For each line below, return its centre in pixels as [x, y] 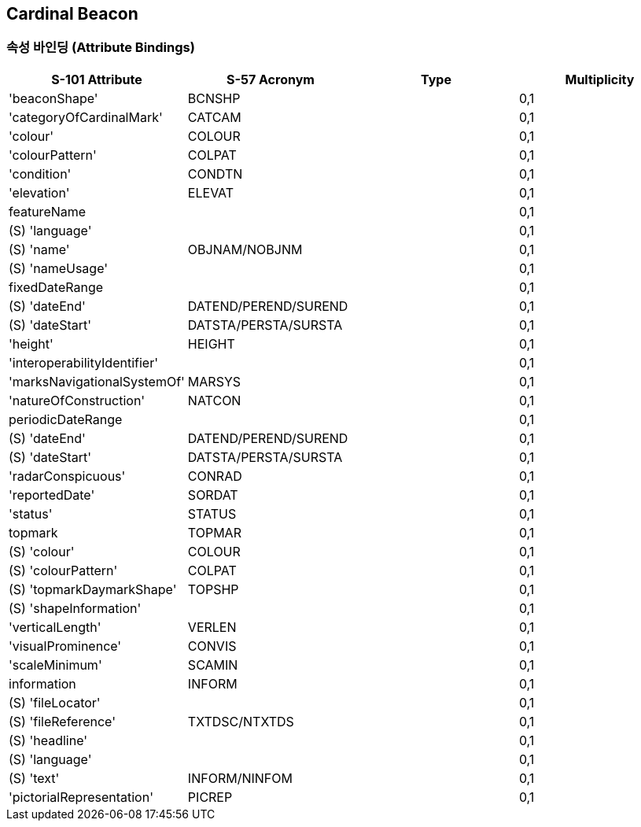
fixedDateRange [56, 287]
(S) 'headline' [48, 740]
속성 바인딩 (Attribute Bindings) [101, 48]
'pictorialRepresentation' [81, 797]
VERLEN [212, 627]
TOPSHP [213, 589]
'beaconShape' [53, 98]
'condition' [40, 174]
